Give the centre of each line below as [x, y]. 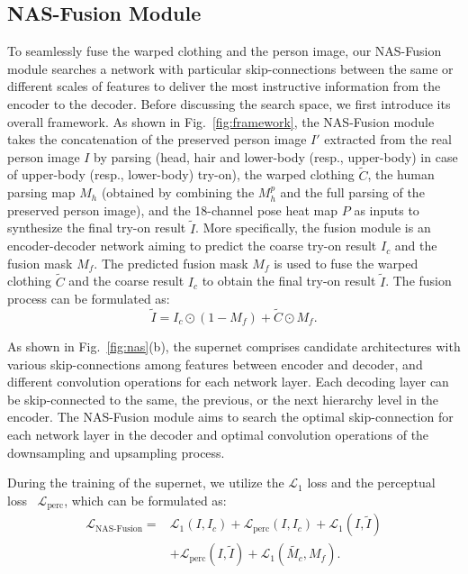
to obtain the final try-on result [289, 281]
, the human [401, 174]
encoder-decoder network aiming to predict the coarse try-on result [192, 246]
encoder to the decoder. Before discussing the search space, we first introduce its [229, 103]
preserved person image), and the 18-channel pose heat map [173, 210]
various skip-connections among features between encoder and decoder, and [215, 364]
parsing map [41, 192]
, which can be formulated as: [145, 500]
